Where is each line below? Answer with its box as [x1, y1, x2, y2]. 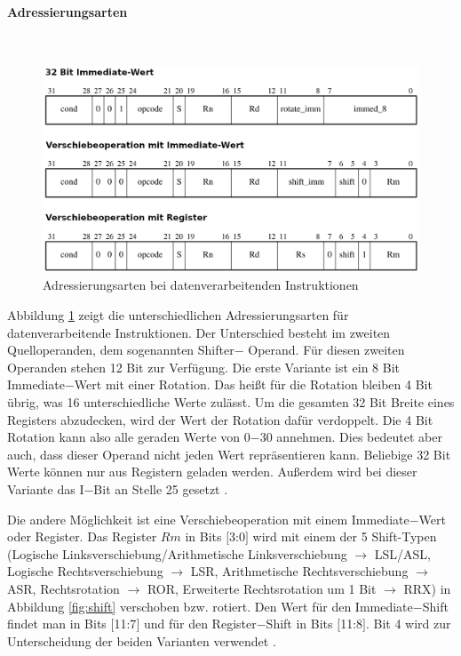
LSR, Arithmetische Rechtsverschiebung [190, 562, 409, 580]
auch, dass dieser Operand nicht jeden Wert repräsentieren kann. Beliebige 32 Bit [7, 444, 451, 463]
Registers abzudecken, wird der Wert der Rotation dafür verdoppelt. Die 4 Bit [7, 410, 433, 428]
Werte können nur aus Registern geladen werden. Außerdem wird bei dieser [7, 462, 417, 481]
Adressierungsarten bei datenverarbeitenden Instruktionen [43, 276, 359, 294]
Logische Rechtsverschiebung [7, 562, 163, 580]
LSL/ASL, [374, 544, 431, 563]
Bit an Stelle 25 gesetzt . [93, 479, 228, 498]
